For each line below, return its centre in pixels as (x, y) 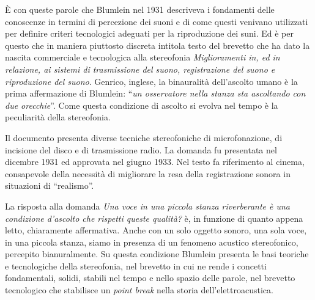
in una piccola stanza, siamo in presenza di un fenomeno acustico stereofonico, (152, 242)
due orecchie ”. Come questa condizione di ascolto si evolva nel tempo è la (142, 105)
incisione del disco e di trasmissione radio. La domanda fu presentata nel (141, 149)
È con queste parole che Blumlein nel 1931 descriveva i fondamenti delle (140, 9)
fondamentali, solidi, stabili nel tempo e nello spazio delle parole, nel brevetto (150, 278)
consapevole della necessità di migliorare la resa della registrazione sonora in (148, 173)
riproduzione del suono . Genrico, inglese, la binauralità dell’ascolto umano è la (151, 81)
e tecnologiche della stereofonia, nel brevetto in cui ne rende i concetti (136, 265)
